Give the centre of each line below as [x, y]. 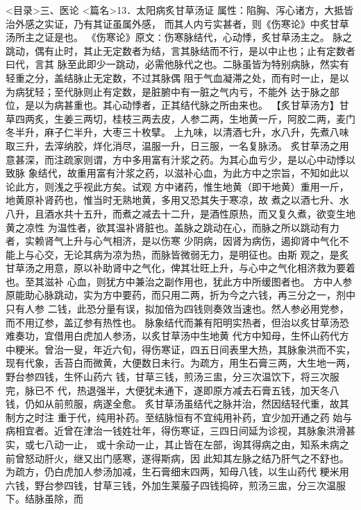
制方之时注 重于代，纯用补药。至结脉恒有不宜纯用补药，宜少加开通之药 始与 [179, 417]
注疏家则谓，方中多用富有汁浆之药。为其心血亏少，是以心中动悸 [200, 159]
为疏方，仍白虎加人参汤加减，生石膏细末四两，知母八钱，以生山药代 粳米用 [177, 472]
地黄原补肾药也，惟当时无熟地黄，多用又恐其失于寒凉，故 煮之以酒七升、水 [177, 200]
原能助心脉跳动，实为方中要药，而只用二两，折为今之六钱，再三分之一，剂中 [180, 295]
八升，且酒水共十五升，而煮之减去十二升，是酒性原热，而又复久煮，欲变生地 [180, 213]
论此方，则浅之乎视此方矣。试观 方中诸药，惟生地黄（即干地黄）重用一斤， [177, 186]
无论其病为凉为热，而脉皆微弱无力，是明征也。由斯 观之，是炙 [206, 254]
